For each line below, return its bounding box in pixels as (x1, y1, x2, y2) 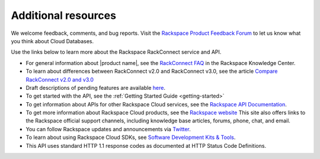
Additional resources (11, 9, 117, 22)
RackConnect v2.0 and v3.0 (25, 76, 94, 83)
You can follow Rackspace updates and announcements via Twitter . (25, 125, 191, 132)
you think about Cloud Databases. (11, 37, 94, 44)
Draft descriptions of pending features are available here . (25, 84, 166, 91)
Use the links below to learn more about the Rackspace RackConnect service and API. (11, 48, 222, 56)
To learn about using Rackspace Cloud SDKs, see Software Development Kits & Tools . (25, 134, 236, 141)
